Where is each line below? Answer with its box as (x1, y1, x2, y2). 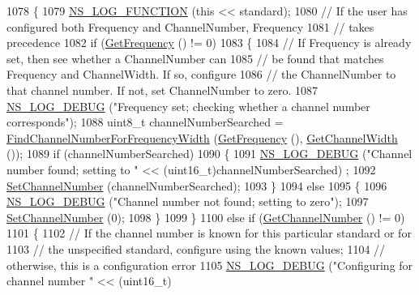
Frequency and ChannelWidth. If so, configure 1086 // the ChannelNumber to (6, 66, 396, 83)
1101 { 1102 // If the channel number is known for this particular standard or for (6, 224, 412, 242)
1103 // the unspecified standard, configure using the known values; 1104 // (6, 240, 386, 257)
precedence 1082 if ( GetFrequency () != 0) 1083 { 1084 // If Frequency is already (6, 34, 412, 51)
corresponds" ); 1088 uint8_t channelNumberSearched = (6, 113, 284, 130)
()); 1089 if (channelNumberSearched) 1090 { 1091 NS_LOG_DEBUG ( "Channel (6, 145, 413, 162)
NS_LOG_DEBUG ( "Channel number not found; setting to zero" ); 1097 (6, 193, 369, 210)
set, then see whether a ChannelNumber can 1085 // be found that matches (6, 49, 384, 66)
